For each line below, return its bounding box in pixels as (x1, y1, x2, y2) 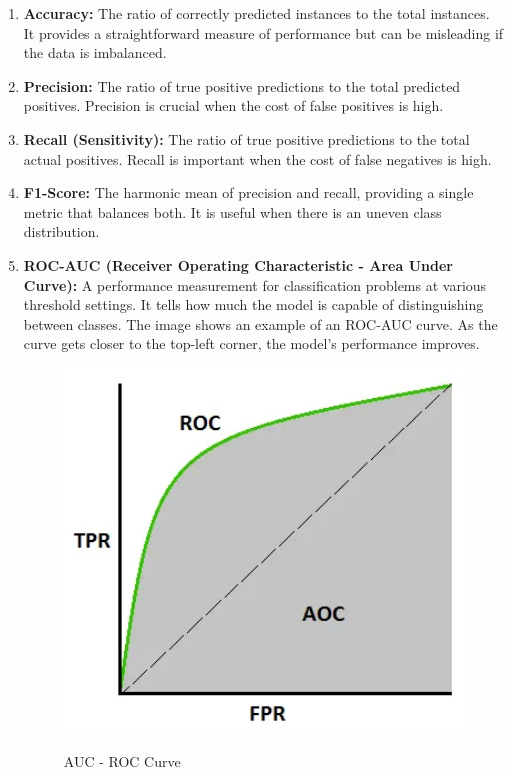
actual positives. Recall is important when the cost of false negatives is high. (23, 148, 492, 169)
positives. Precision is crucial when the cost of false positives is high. (23, 95, 444, 116)
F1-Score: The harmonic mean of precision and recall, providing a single (23, 182, 474, 203)
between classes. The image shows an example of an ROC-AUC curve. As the (23, 313, 498, 334)
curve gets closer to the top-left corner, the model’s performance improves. (23, 333, 480, 354)
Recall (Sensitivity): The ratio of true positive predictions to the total (23, 128, 470, 149)
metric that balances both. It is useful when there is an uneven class (23, 201, 442, 222)
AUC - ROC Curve (63, 751, 181, 772)
